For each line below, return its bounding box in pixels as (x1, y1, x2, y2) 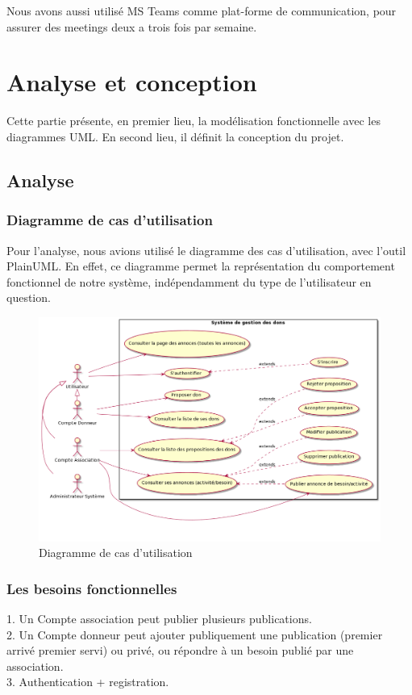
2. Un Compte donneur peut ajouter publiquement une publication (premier (6, 626, 383, 643)
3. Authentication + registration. (6, 673, 169, 690)
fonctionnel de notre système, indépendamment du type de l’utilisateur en (6, 273, 372, 290)
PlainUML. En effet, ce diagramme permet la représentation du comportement (6, 257, 395, 274)
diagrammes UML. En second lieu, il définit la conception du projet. (6, 128, 344, 144)
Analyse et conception (6, 65, 257, 98)
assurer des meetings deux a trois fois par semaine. (6, 18, 257, 35)
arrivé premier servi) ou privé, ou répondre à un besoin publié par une (6, 642, 354, 659)
